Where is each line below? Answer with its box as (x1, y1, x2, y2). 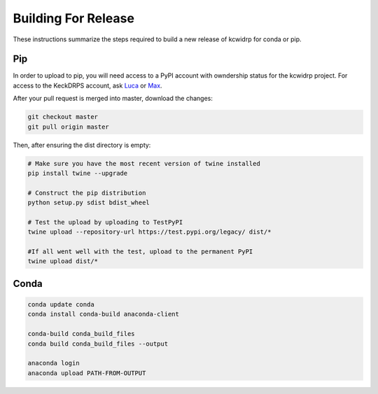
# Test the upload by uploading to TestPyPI (27, 218, 183, 226)
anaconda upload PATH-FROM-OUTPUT (27, 369, 146, 377)
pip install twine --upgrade (27, 169, 128, 177)
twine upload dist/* (27, 258, 98, 265)
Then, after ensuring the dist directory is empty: (13, 141, 151, 149)
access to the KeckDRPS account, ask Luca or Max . (13, 81, 162, 90)
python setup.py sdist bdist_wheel (27, 199, 150, 206)
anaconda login (27, 359, 80, 367)
